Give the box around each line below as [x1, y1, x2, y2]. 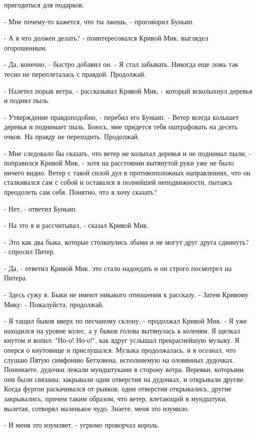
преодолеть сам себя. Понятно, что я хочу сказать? [4, 186, 157, 197]
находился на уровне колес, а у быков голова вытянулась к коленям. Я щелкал [4, 325, 240, 335]
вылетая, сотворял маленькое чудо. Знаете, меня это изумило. [4, 403, 190, 413]
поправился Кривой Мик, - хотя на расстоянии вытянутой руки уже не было [4, 158, 234, 168]
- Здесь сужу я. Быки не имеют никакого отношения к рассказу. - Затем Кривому [4, 289, 249, 300]
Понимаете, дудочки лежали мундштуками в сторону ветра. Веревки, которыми [4, 364, 244, 375]
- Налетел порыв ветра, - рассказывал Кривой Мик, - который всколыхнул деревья [4, 85, 253, 96]
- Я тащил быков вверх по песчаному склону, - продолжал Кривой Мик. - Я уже [4, 316, 247, 326]
